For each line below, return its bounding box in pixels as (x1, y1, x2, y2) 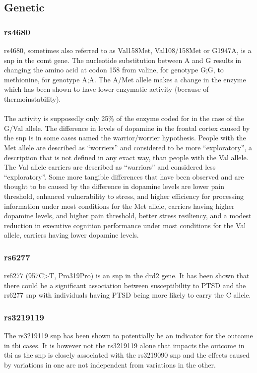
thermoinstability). (4, 93, 61, 104)
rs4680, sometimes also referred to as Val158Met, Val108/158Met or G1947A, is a (4, 45, 252, 55)
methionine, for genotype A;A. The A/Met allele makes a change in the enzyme (4, 74, 246, 84)
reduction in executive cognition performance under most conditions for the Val (4, 220, 246, 230)
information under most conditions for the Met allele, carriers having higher (4, 200, 235, 211)
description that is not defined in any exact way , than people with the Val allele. (4, 152, 249, 162)
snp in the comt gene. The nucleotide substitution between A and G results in (4, 55, 242, 65)
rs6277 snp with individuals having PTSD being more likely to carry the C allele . (4, 290, 251, 300)
